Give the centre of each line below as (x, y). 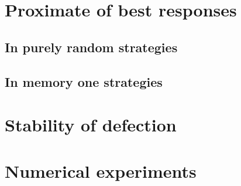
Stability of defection (91, 125)
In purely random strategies (91, 47)
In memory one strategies (84, 81)
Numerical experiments (101, 170)
